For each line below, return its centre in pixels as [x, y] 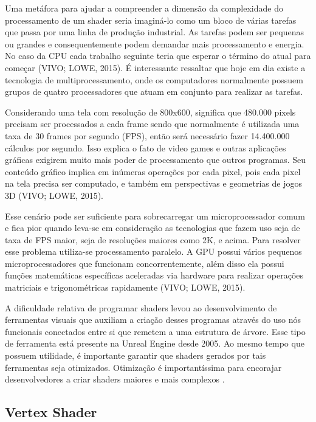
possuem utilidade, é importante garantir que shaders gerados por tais [136, 355]
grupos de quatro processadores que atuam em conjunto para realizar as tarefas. [154, 92]
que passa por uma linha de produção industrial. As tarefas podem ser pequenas [154, 32]
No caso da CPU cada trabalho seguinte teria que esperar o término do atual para [158, 56]
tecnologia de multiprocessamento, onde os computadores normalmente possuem [154, 79]
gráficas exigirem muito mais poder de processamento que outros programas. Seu [155, 160]
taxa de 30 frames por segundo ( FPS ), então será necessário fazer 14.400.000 [147, 135]
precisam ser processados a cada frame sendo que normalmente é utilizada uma [152, 124]
